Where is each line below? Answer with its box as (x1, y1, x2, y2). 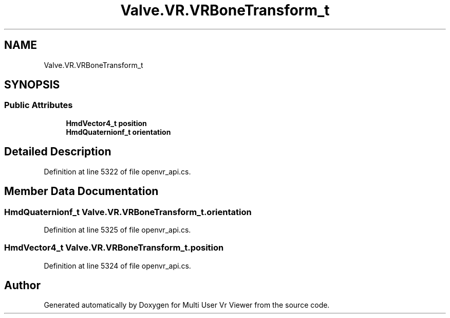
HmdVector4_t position (66, 118, 147, 128)
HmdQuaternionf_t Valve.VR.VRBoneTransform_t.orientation (4, 206, 252, 217)
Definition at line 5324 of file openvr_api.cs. (44, 261, 191, 270)
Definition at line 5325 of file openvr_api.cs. (44, 225, 191, 234)
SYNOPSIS (4, 78, 60, 92)
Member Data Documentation (4, 185, 159, 198)
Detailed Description (4, 145, 111, 158)
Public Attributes (4, 100, 73, 111)
